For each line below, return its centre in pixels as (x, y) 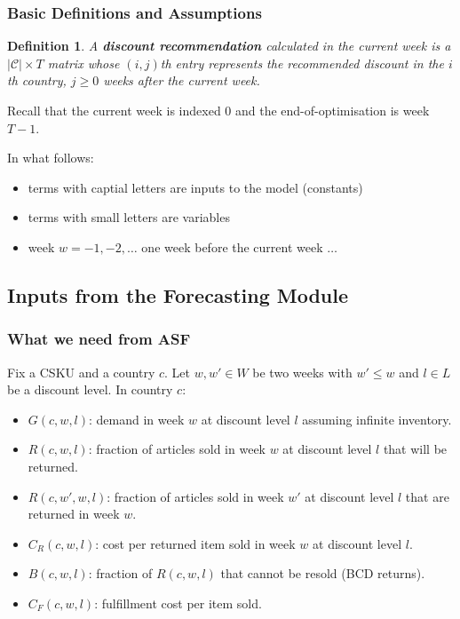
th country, (37, 80)
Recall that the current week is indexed (114, 110)
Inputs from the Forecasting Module (178, 294)
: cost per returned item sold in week (195, 543)
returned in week (74, 514)
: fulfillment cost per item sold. (178, 603)
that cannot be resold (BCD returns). (323, 573)
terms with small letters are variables (129, 217)
